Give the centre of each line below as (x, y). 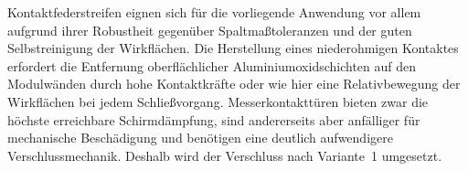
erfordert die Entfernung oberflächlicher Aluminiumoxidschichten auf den (212, 65)
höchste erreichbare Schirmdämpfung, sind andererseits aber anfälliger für (214, 119)
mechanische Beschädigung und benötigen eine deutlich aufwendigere (200, 138)
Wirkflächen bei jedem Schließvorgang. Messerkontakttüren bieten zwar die (218, 101)
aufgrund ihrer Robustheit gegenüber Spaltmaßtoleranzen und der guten (210, 30)
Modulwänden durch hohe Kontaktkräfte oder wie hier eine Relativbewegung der (234, 84)
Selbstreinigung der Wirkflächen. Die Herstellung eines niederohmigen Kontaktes (233, 48)
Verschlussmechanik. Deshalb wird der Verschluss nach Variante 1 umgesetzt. (225, 155)
